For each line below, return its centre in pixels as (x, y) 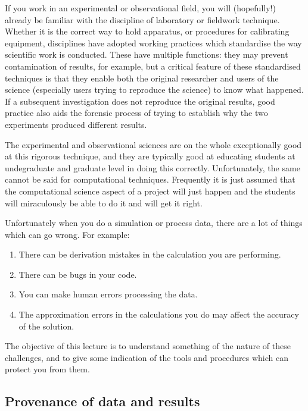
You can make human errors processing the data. (108, 294)
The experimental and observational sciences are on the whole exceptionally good (153, 144)
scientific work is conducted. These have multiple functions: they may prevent (147, 54)
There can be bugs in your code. (78, 274)
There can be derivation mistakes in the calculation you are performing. (150, 254)
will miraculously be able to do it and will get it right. (104, 203)
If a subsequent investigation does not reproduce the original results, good (140, 101)
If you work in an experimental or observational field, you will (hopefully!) (140, 8)
